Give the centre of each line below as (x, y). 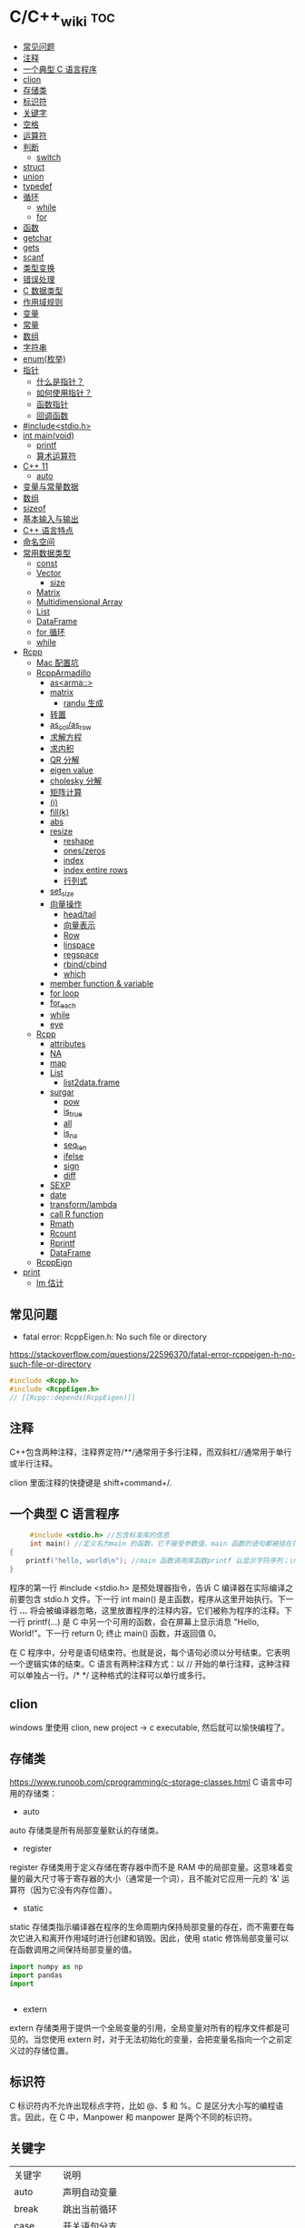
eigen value (71, 771)
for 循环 (50, 632)
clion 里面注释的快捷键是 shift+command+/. (91, 1482)
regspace (81, 955)
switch (49, 157)
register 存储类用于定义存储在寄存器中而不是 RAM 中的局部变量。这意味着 (148, 1867)
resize (61, 831)
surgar (62, 1091)
